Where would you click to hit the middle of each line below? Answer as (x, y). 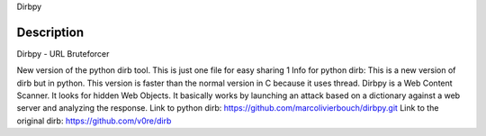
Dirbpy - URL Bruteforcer (63, 53)
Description (50, 32)
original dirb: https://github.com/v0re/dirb (94, 121)
